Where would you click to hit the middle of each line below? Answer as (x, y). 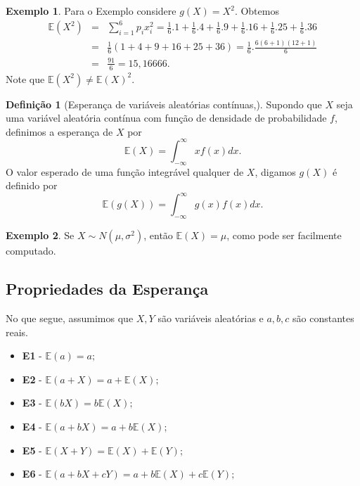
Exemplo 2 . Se (40, 235)
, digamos (275, 171)
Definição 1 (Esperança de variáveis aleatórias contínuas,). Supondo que (164, 104)
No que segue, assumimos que (70, 318)
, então (158, 235)
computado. (31, 251)
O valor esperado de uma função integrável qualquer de (125, 171)
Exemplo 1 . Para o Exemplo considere (91, 11)
